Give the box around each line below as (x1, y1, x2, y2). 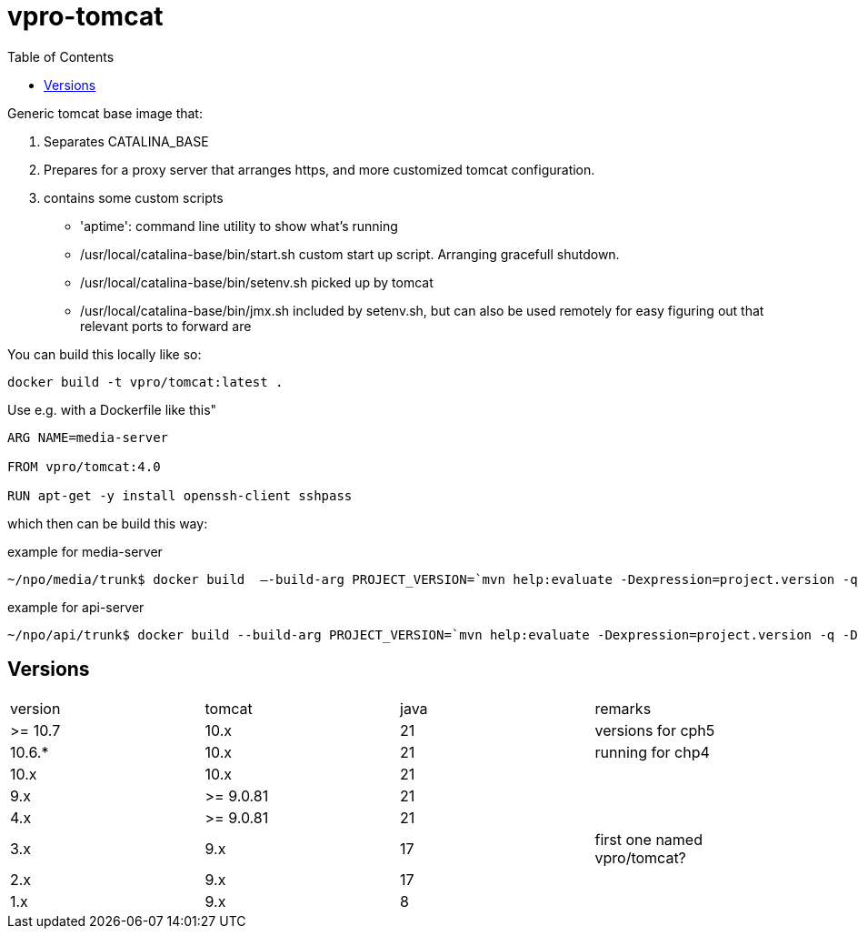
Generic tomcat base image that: (7, 105, 203, 121)
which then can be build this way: (7, 515, 208, 531)
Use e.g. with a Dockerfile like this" (7, 401, 217, 418)
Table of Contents (7, 48, 115, 65)
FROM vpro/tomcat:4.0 (7, 458, 161, 474)
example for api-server (7, 599, 145, 615)
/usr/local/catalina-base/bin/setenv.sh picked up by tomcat (80, 274, 434, 290)
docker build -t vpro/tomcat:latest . (7, 374, 284, 389)
